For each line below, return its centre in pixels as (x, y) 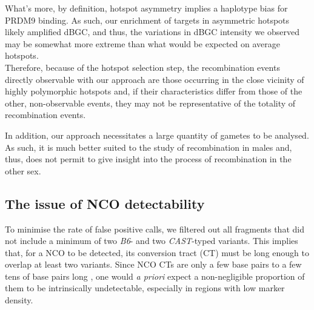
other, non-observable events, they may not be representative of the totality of (150, 103)
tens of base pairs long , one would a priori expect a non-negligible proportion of (155, 276)
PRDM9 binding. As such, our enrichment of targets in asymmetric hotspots (147, 20)
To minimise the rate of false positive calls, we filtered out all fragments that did (155, 229)
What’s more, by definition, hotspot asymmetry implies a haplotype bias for (146, 8)
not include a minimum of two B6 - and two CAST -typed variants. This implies (152, 241)
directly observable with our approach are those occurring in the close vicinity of (155, 79)
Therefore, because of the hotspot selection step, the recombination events (142, 67)
